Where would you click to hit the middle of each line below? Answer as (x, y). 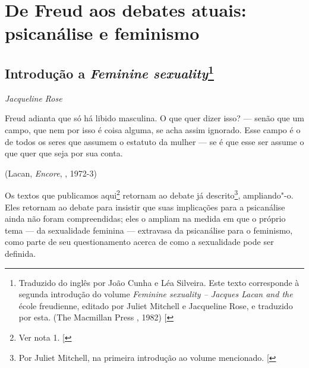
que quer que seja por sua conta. (64, 153)
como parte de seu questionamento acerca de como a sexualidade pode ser (139, 242)
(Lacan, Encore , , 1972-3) (51, 173)
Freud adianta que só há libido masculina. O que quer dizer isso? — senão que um (154, 118)
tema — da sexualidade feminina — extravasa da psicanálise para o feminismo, (149, 230)
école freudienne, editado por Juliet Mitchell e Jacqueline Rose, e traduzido (156, 305)
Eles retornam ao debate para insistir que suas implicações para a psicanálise (145, 207)
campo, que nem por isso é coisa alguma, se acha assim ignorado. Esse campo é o (153, 129)
